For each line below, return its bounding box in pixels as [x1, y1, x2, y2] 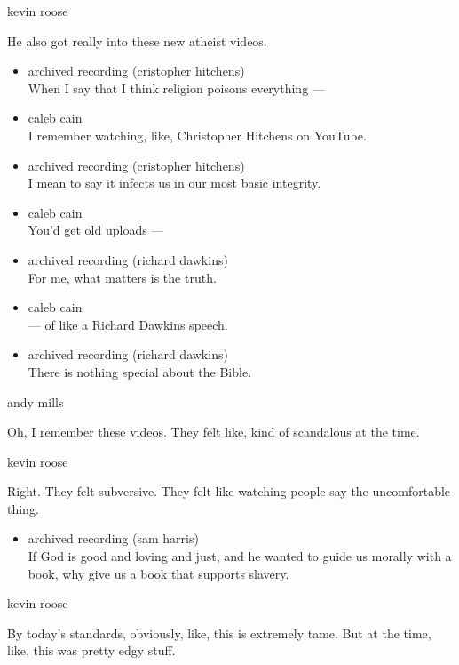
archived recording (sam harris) [28, 529, 199, 548]
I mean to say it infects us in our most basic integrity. [28, 173, 321, 192]
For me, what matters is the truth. [28, 268, 217, 286]
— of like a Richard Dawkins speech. [28, 315, 228, 333]
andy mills [7, 392, 64, 411]
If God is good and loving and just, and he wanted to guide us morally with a [28, 547, 452, 565]
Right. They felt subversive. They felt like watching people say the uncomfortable [7, 482, 451, 501]
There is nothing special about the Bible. [28, 362, 252, 381]
